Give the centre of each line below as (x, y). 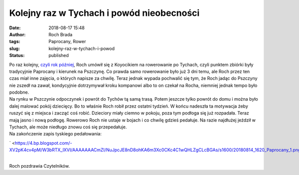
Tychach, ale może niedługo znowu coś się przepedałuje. (68, 127)
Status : (17, 56)
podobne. (19, 92)
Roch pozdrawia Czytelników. (39, 166)
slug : (14, 48)
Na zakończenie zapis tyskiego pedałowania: (55, 134)
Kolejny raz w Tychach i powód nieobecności (104, 13)
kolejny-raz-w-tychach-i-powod (81, 48)
